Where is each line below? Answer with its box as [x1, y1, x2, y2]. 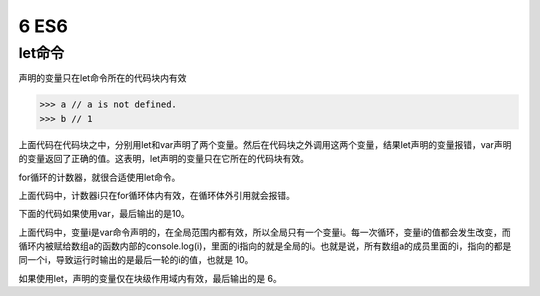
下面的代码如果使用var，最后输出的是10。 [18, 208, 190, 220]
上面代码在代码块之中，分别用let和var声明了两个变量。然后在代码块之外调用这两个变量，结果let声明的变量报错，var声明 [18, 138, 512, 150]
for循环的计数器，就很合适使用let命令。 [18, 171, 181, 183]
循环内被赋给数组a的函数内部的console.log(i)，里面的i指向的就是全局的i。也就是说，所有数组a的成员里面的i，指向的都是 [18, 240, 512, 252]
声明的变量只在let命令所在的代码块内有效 [18, 72, 187, 84]
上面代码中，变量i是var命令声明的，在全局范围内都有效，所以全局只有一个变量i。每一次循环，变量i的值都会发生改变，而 [18, 226, 512, 238]
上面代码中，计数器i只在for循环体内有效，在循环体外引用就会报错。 [18, 189, 295, 201]
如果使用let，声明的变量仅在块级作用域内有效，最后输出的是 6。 [18, 272, 282, 284]
